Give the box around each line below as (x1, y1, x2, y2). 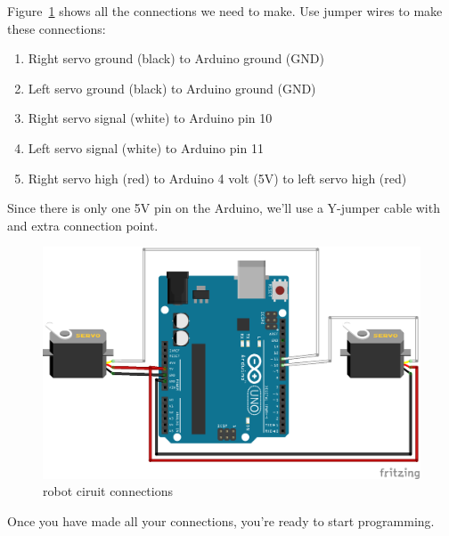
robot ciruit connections (43, 482, 174, 500)
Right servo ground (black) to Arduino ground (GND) (28, 49, 324, 68)
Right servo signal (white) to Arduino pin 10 (28, 109, 273, 127)
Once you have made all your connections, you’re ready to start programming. (7, 511, 435, 530)
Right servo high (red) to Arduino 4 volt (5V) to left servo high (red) (28, 168, 407, 187)
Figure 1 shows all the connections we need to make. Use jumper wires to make (7, 2, 443, 20)
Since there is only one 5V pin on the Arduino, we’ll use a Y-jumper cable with (7, 199, 440, 217)
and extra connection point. (7, 215, 159, 234)
